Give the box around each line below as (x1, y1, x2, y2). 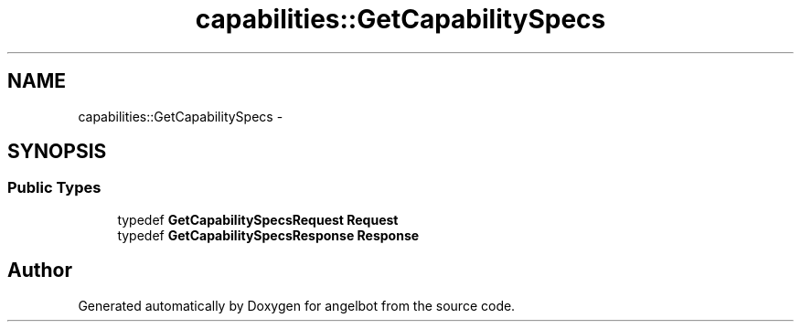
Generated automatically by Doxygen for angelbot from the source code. (78, 297, 516, 313)
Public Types (7, 178, 101, 197)
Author (7, 259, 72, 282)
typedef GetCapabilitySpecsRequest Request (117, 211, 399, 228)
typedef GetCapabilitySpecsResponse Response (117, 227, 420, 243)
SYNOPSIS (7, 140, 107, 164)
